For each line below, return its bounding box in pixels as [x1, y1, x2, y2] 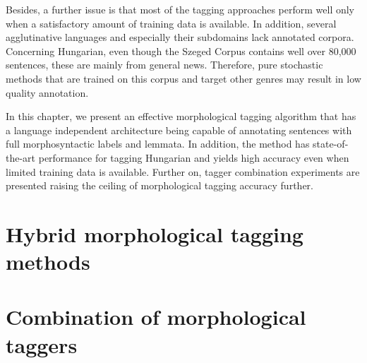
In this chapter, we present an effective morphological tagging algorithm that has [6, 109, 356, 124]
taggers [6, 330, 78, 359]
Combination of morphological [6, 302, 306, 331]
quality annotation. [6, 85, 89, 100]
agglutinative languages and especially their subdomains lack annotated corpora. [6, 30, 354, 44]
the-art [6, 150, 36, 165]
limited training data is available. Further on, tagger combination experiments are [6, 164, 360, 179]
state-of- [313, 136, 349, 151]
